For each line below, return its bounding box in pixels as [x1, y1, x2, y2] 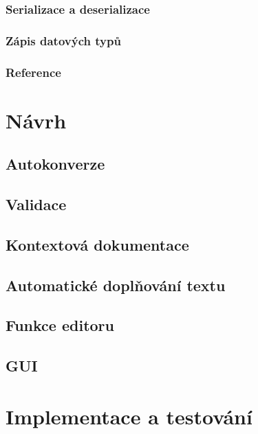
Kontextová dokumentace [6, 233, 189, 255]
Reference [6, 63, 61, 80]
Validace [6, 194, 67, 215]
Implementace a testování [6, 402, 252, 430]
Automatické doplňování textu [6, 274, 226, 295]
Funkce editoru [6, 315, 114, 336]
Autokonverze [6, 153, 105, 174]
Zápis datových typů [6, 32, 121, 49]
